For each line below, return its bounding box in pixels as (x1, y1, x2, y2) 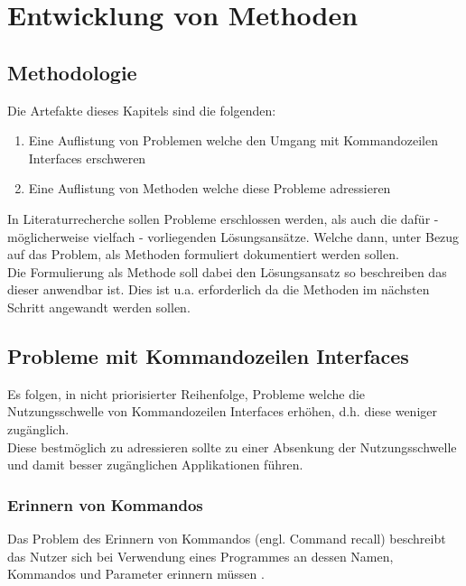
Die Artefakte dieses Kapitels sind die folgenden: (7, 100, 276, 119)
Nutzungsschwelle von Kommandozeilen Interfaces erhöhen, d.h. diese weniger (7, 402, 437, 421)
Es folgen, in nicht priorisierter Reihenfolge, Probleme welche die (7, 384, 366, 403)
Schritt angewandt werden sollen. (7, 297, 191, 316)
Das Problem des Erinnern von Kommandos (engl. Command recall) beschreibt (7, 528, 446, 547)
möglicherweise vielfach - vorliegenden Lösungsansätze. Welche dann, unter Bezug (7, 227, 460, 246)
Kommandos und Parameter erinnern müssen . (7, 564, 265, 583)
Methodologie (7, 58, 137, 86)
